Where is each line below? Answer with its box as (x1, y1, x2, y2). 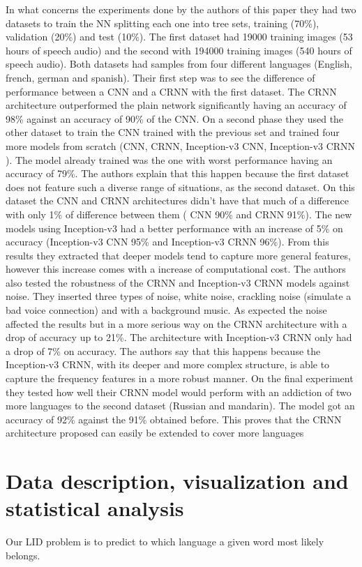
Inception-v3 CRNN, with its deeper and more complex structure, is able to (6, 357, 330, 372)
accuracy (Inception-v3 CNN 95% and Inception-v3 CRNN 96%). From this (6, 234, 329, 249)
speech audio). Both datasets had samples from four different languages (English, (6, 56, 352, 71)
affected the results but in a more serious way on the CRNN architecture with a (6, 316, 347, 331)
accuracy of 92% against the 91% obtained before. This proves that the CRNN (6, 411, 342, 426)
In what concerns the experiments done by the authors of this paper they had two (6, 2, 356, 16)
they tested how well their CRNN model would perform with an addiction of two (6, 384, 352, 399)
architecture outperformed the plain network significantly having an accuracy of (6, 98, 347, 112)
